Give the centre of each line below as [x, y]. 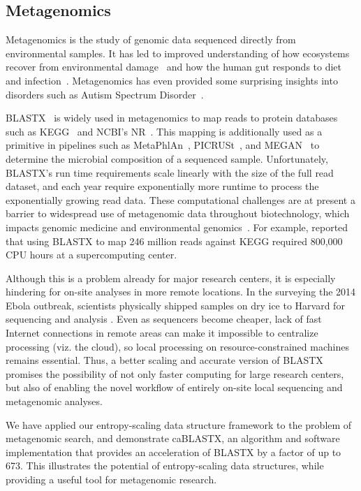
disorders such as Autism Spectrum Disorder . [105, 94]
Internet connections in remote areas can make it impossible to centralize [162, 333]
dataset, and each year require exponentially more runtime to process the [162, 186]
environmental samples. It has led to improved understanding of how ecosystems [178, 53]
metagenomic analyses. [54, 401]
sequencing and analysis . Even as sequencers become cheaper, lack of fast [164, 319]
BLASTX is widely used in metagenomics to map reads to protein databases [172, 118]
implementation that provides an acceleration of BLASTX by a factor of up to [174, 452]
